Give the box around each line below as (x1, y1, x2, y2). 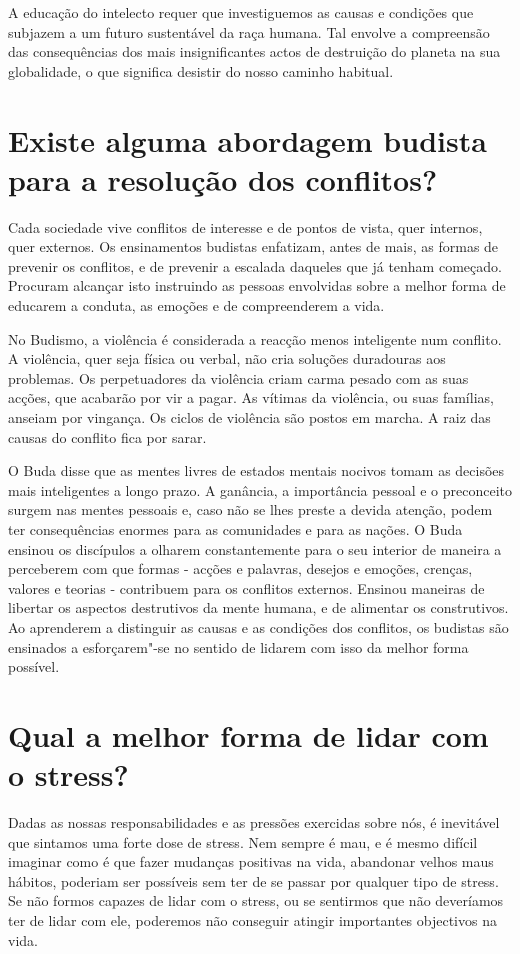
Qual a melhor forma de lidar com (8, 714, 489, 755)
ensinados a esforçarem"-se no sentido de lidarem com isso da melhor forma (8, 636, 469, 657)
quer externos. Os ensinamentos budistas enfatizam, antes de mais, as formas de (8, 236, 499, 257)
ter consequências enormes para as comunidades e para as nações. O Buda (8, 519, 463, 539)
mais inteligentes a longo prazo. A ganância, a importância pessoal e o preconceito (8, 479, 512, 500)
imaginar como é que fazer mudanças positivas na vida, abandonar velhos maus (8, 851, 494, 872)
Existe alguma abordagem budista (8, 119, 487, 160)
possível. (8, 656, 60, 677)
